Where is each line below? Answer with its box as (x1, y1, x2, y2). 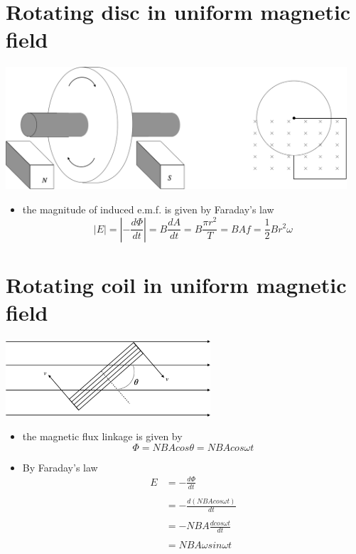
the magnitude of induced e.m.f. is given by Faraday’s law (22, 201, 274, 216)
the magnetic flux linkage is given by (22, 429, 183, 444)
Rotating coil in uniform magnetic (6, 270, 347, 299)
